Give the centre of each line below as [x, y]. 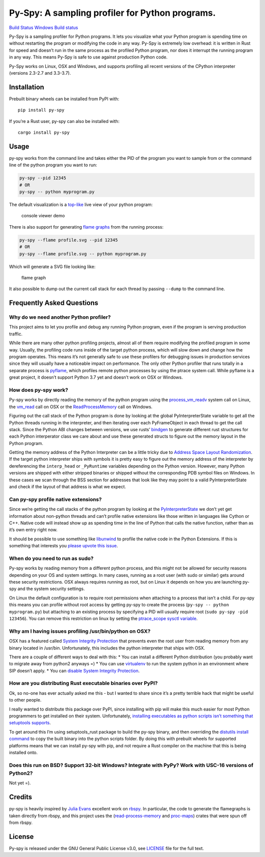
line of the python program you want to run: [53, 165]
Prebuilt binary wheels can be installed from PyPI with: [64, 99]
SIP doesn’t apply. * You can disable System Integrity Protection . [74, 671]
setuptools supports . [30, 723]
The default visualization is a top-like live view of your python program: [81, 205]
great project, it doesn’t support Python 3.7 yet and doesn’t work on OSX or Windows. [96, 377]
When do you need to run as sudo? [51, 558]
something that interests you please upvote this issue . [64, 546]
